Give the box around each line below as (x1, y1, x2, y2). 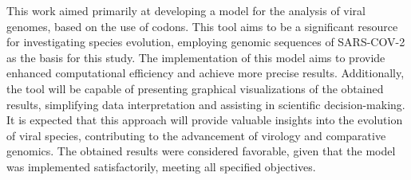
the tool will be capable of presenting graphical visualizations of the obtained (6, 80, 384, 96)
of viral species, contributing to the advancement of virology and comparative (6, 127, 386, 143)
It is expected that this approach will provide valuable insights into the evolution (6, 112, 403, 128)
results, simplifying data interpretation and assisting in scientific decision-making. (6, 96, 405, 112)
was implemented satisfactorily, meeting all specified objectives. (6, 158, 316, 174)
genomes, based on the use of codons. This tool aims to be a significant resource (6, 18, 398, 34)
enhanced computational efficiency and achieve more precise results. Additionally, (6, 65, 405, 81)
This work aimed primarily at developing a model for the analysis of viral (6, 2, 366, 18)
